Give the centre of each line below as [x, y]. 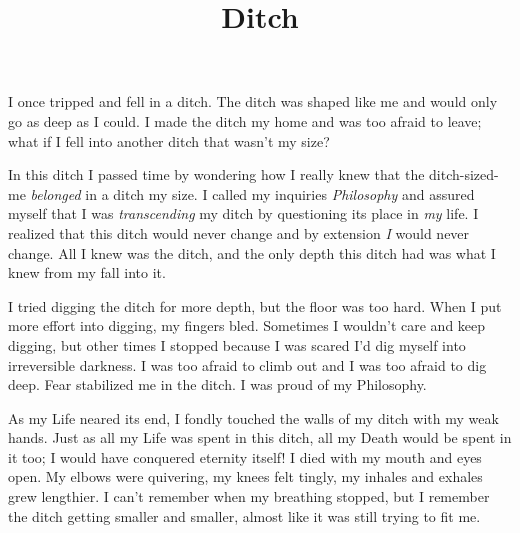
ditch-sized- [464, 174]
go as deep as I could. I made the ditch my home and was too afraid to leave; [245, 120]
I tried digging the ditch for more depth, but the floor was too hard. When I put [255, 305]
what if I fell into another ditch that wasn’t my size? [169, 140]
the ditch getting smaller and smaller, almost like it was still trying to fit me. [244, 515]
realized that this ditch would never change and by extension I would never [239, 232]
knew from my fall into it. [87, 272]
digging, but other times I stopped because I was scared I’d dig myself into [237, 344]
